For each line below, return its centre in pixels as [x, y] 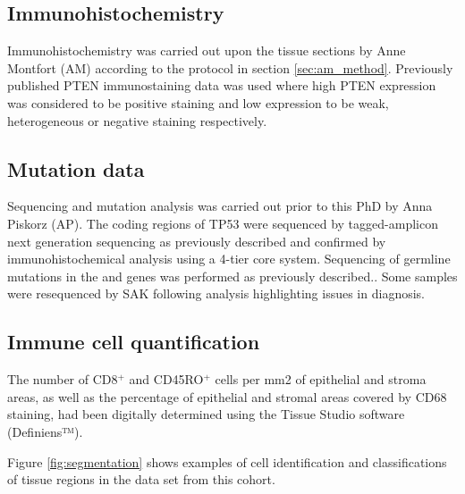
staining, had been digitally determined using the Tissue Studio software [206, 414]
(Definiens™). [45, 431]
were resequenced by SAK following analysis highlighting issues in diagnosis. [216, 293]
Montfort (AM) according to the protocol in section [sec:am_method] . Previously [230, 67]
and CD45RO [166, 379]
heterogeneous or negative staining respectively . [137, 120]
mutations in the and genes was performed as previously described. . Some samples [232, 276]
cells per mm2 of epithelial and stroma [321, 379]
